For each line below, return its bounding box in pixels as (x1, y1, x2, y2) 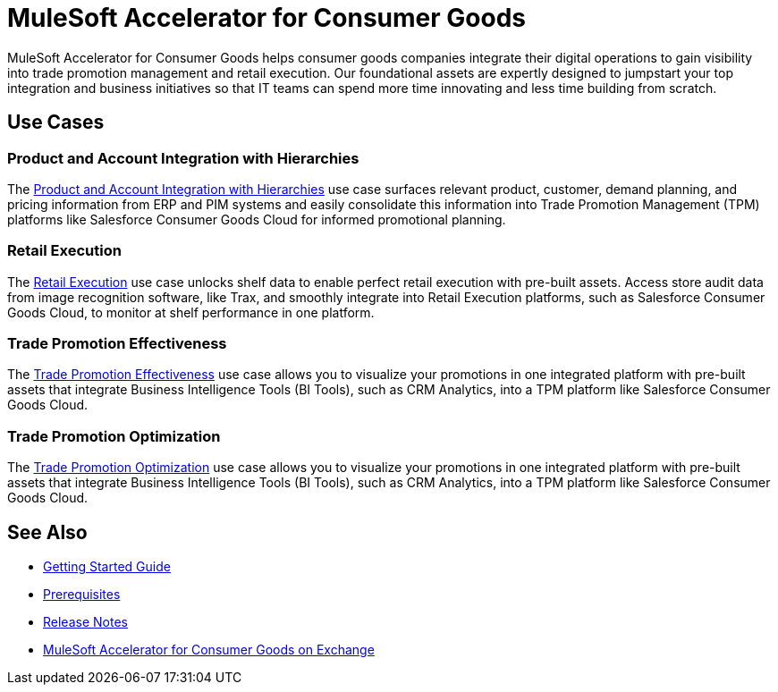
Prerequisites (43, 587, 121, 603)
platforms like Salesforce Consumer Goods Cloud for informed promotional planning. (7, 211, 506, 227)
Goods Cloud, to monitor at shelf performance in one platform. (7, 304, 375, 320)
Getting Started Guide (43, 559, 171, 575)
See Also (7, 520, 88, 544)
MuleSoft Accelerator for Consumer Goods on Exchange (43, 642, 375, 658)
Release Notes (43, 614, 128, 630)
